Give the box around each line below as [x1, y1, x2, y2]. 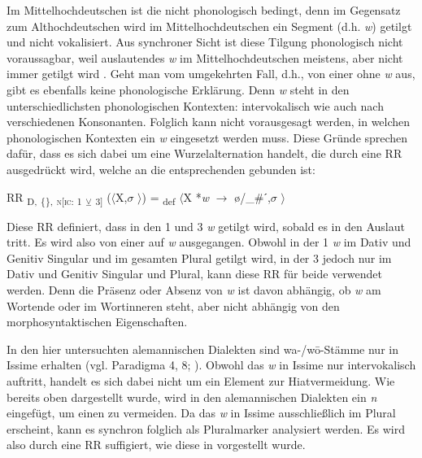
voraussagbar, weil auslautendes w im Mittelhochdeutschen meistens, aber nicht [7, 49, 403, 66]
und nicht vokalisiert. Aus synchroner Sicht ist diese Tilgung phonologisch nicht [7, 33, 403, 50]
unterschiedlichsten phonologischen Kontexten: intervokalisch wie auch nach [7, 97, 384, 114]
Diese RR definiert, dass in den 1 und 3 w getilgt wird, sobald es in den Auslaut [7, 217, 405, 234]
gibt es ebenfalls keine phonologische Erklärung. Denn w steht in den [7, 81, 350, 98]
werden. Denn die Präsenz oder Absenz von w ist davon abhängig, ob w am [7, 281, 381, 299]
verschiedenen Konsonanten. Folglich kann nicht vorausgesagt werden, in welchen [7, 113, 411, 130]
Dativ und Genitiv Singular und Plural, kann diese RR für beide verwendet [7, 265, 383, 282]
